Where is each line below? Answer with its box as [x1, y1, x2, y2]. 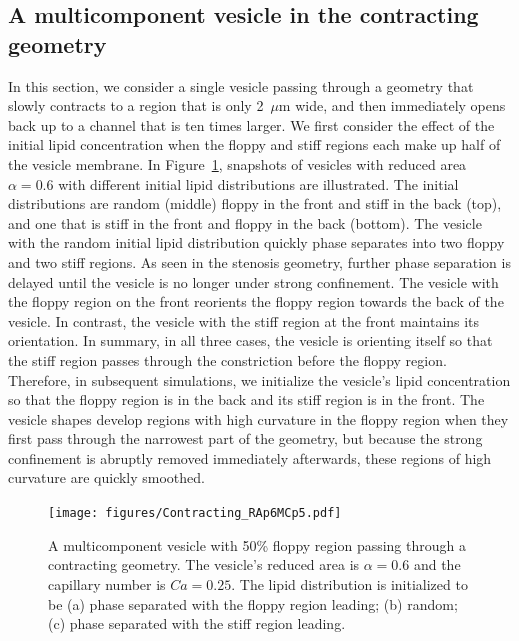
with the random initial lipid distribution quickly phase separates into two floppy [8, 232, 505, 253]
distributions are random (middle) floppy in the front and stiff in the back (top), [8, 193, 502, 214]
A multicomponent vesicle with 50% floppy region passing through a [48, 534, 466, 555]
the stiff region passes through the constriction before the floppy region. [8, 349, 447, 370]
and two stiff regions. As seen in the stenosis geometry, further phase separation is [8, 251, 511, 272]
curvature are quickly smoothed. [8, 467, 205, 488]
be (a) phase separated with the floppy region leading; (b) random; [48, 593, 458, 614]
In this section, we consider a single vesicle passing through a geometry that [8, 75, 474, 96]
